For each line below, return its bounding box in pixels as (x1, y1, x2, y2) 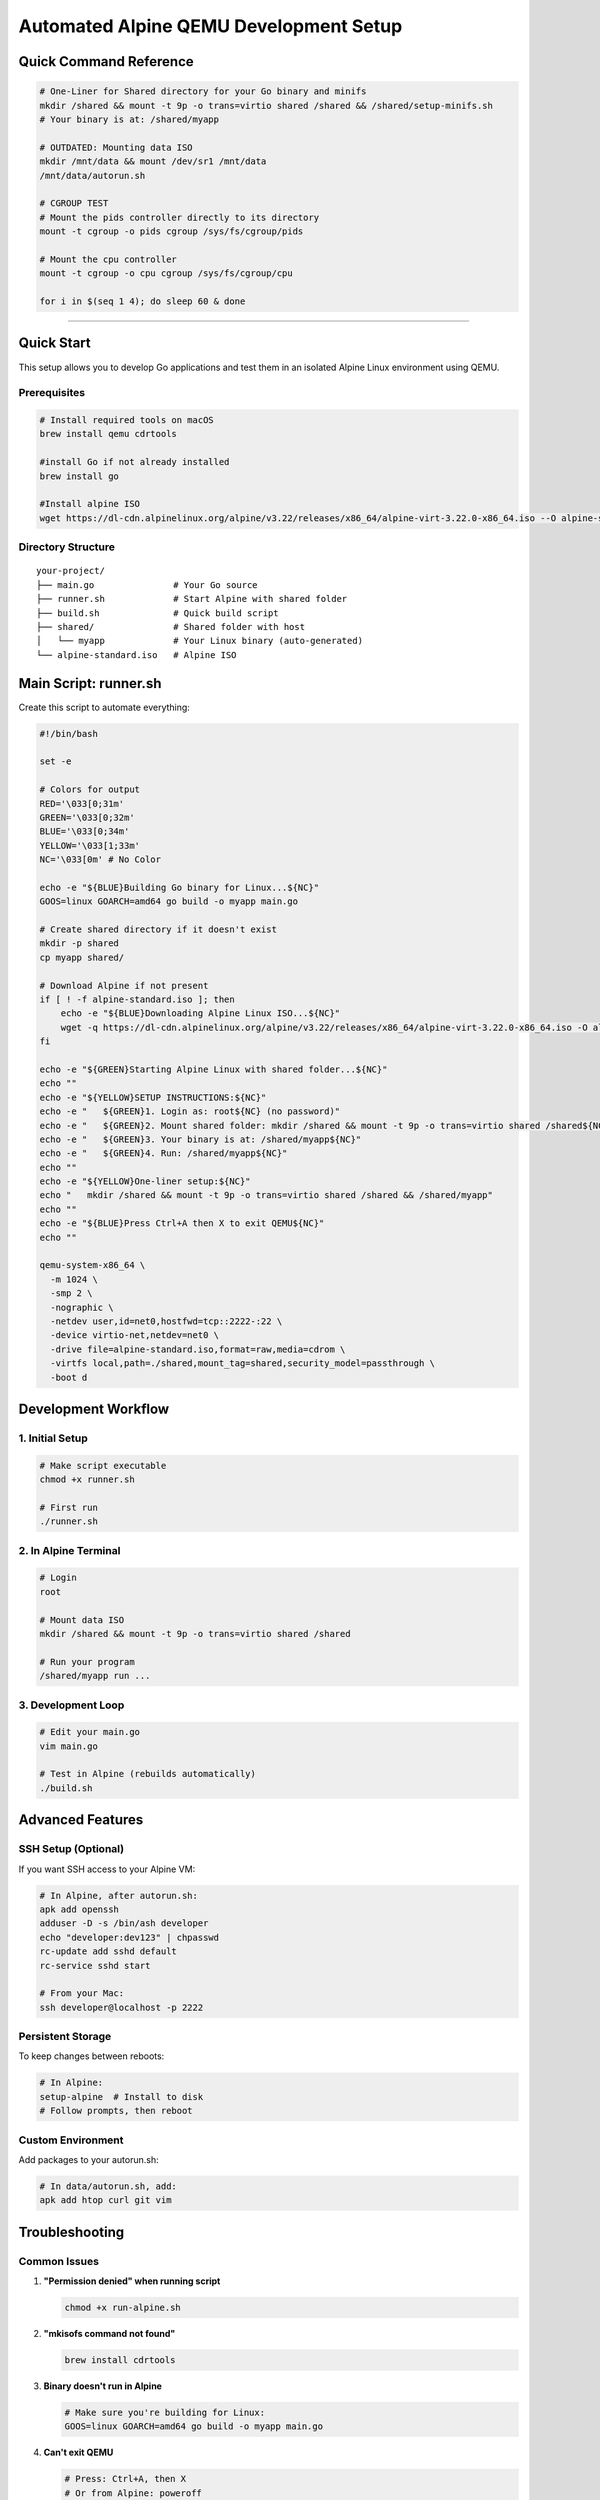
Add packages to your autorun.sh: (18, 2153, 159, 2165)
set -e (39, 756, 72, 767)
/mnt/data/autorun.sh (39, 170, 146, 181)
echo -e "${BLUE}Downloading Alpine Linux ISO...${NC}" (60, 1008, 341, 1019)
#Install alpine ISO (39, 498, 140, 510)
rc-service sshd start (39, 1960, 151, 1971)
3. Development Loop (18, 1698, 125, 1712)
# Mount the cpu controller (39, 253, 177, 265)
